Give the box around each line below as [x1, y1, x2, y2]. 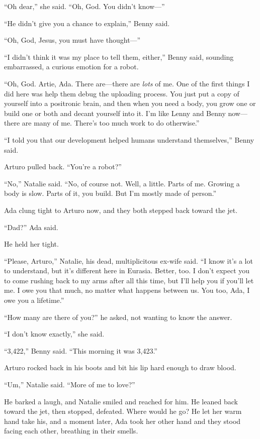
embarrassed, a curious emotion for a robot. [4, 61, 139, 72]
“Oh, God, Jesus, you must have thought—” [4, 35, 141, 45]
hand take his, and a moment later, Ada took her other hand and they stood [4, 415, 241, 426]
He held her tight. [4, 239, 59, 249]
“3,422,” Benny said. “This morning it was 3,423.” [4, 345, 157, 356]
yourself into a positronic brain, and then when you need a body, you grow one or [4, 98, 256, 108]
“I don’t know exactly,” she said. [4, 328, 105, 339]
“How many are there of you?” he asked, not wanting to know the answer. [4, 311, 232, 322]
